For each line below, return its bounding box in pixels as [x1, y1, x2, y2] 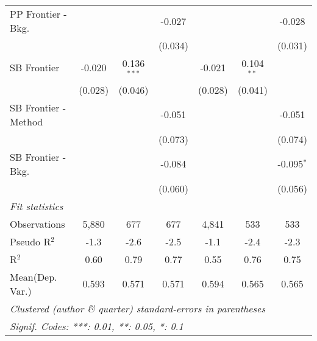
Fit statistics [10, 199, 63, 213]
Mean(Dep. [10, 269, 57, 284]
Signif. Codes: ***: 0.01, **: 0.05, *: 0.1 [10, 318, 183, 333]
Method [10, 114, 43, 128]
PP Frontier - [10, 7, 67, 21]
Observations [10, 216, 65, 231]
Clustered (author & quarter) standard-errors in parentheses [10, 301, 265, 315]
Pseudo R [10, 234, 51, 248]
